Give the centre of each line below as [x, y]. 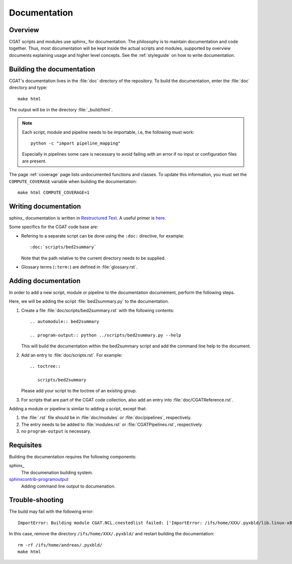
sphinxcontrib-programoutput [39, 479]
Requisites [26, 445]
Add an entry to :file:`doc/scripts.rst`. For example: [72, 355]
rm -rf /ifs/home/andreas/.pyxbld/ [60, 545]
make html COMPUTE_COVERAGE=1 [54, 193]
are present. [34, 161]
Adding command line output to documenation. [68, 486]
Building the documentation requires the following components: [73, 456]
